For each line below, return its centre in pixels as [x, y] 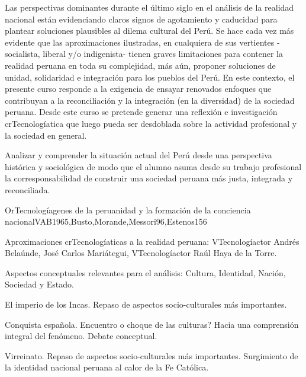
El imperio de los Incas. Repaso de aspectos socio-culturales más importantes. [146, 304]
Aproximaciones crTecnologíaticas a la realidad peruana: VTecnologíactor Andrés [152, 241]
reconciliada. [28, 189]
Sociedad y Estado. [39, 284]
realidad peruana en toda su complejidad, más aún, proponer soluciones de [140, 65]
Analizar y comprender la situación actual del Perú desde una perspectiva [138, 155]
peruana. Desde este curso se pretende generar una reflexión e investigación [141, 112]
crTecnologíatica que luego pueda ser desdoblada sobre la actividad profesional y [151, 123]
